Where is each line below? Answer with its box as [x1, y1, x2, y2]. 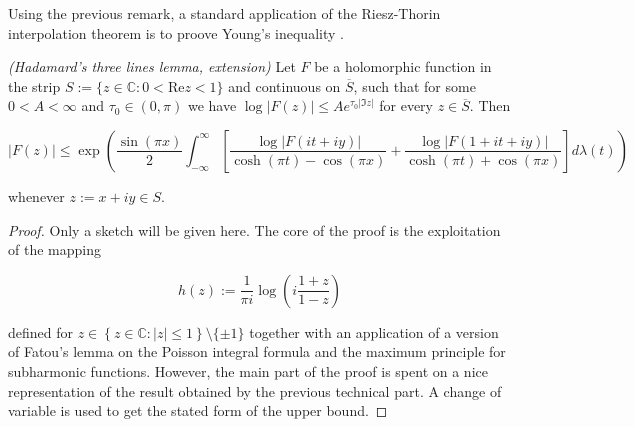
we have [187, 95, 237, 116]
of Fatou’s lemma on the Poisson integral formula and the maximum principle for [8, 341, 506, 362]
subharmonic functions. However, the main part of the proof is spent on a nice [8, 360, 488, 381]
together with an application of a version [249, 321, 499, 342]
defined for [8, 321, 74, 342]
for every [379, 95, 433, 116]
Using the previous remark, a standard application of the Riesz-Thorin [8, 3, 441, 23]
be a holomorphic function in [314, 56, 492, 77]
